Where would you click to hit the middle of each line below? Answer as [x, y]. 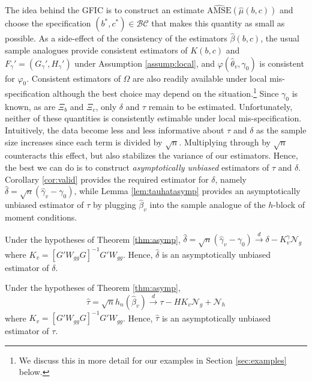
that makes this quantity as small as [218, 23]
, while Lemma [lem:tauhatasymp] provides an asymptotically [187, 191]
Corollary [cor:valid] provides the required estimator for [107, 179]
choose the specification [48, 23]
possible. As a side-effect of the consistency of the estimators [116, 38]
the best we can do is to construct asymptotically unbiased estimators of [137, 167]
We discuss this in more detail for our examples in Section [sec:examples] [153, 360]
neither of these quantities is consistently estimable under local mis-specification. [153, 118]
